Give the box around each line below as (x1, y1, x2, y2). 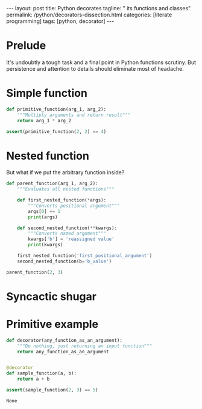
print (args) (28, 214, 58, 220)
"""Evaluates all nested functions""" (17, 186, 115, 192)
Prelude (6, 39, 46, 53)
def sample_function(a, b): (6, 370, 77, 376)
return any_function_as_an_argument (17, 348, 110, 355)
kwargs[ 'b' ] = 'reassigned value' (28, 236, 115, 243)
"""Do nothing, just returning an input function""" (17, 343, 153, 349)
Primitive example (6, 318, 98, 331)
